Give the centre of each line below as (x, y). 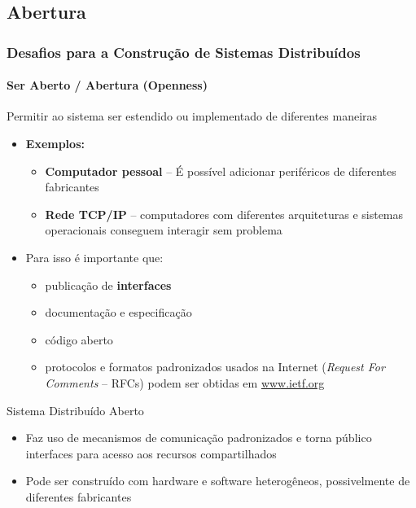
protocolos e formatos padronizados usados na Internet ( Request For (215, 367)
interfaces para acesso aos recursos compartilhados (151, 453)
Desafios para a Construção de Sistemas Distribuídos (184, 52)
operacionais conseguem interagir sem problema (164, 230)
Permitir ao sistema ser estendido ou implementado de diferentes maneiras (192, 116)
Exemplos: (55, 144)
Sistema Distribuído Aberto (75, 410)
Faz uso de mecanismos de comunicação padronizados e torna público (199, 438)
